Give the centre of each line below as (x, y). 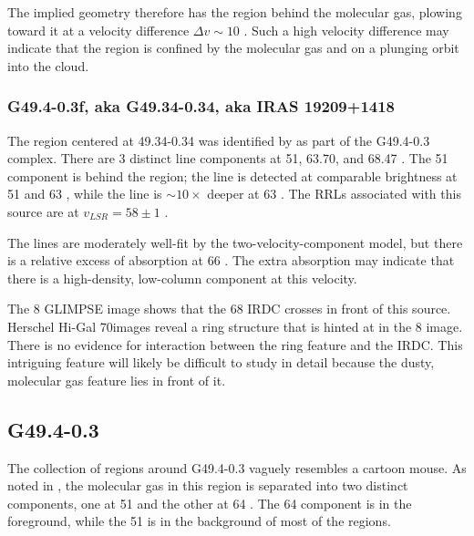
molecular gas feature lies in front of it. (117, 380)
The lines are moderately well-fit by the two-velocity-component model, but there (235, 242)
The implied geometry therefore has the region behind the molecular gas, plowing (235, 12)
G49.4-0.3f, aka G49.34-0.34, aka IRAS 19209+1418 (201, 106)
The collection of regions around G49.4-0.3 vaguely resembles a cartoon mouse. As (237, 467)
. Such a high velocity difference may (346, 30)
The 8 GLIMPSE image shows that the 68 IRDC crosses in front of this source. (229, 309)
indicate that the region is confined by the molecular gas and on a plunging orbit (233, 48)
